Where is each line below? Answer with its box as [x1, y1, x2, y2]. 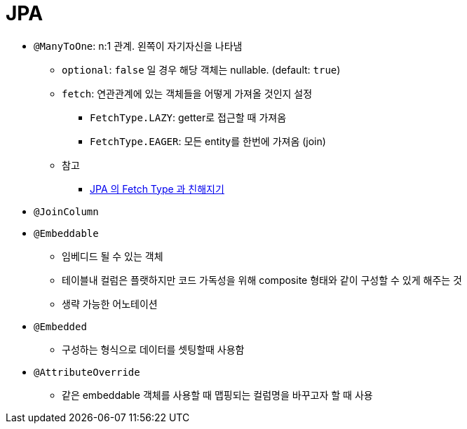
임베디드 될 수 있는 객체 [62, 250, 163, 262]
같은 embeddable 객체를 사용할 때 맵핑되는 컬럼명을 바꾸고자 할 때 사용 [62, 388, 373, 401]
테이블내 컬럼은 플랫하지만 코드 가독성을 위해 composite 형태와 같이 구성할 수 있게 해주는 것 [62, 273, 462, 286]
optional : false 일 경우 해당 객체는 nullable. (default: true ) [62, 63, 341, 76]
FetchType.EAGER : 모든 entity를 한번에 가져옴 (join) [90, 135, 326, 147]
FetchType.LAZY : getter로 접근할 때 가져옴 [90, 111, 287, 123]
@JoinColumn [34, 205, 99, 217]
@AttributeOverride [34, 366, 140, 378]
